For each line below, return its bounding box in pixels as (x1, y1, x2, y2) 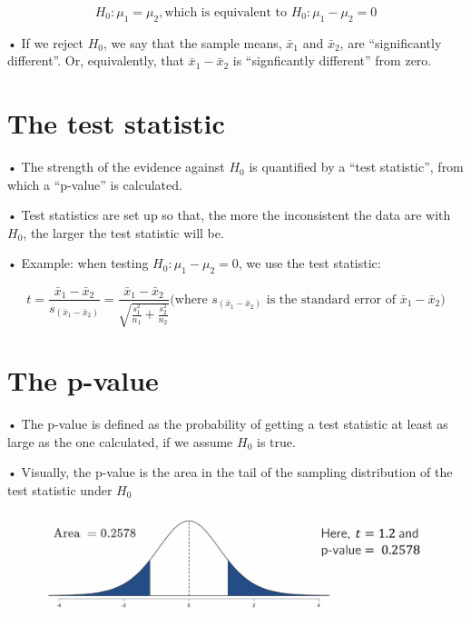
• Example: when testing (7, 254, 149, 273)
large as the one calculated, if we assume (7, 432, 233, 451)
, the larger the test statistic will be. (23, 223, 224, 242)
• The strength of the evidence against (7, 157, 225, 176)
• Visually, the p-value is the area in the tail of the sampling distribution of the (7, 463, 453, 482)
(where (170, 293, 208, 306)
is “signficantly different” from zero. (232, 51, 432, 70)
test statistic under (7, 480, 113, 499)
